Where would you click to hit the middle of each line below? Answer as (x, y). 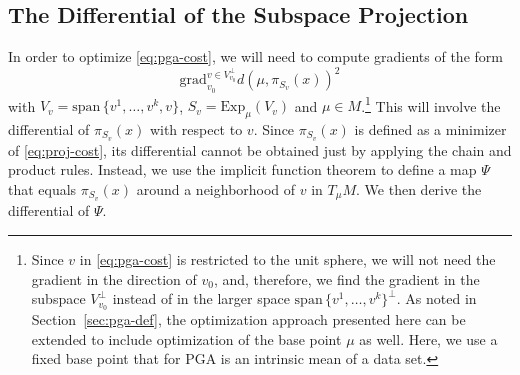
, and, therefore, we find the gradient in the (346, 278)
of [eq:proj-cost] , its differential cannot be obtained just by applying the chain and (260, 149)
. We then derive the (419, 189)
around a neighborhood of (216, 189)
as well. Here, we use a (428, 338)
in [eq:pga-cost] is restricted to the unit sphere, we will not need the (287, 259)
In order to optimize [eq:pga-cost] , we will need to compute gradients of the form (255, 56)
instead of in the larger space (201, 298)
